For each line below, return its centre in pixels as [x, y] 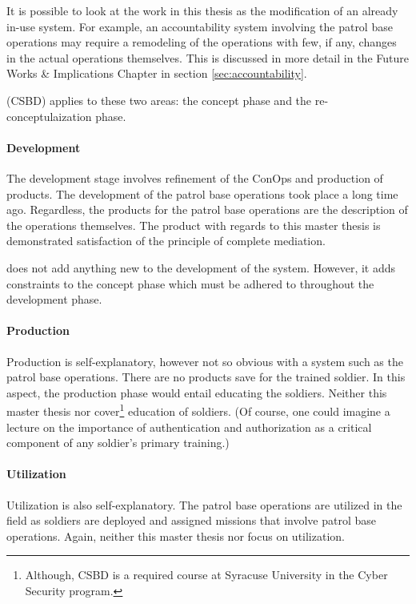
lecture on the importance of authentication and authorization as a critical [189, 427]
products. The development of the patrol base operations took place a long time [202, 193]
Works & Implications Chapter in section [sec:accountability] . [157, 73]
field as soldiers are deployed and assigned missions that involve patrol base [192, 520]
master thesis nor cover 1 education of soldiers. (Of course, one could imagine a [198, 410]
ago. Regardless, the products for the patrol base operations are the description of [207, 209]
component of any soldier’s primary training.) [118, 443]
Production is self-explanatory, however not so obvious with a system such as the [205, 361]
